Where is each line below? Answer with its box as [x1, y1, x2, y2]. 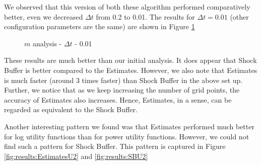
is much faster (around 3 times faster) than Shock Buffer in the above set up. [4, 74, 243, 85]
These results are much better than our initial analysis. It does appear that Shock [4, 55, 257, 65]
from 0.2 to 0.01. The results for [96, 11, 195, 22]
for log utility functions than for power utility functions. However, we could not [4, 131, 249, 141]
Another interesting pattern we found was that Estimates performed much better [4, 121, 254, 131]
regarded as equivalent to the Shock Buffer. [4, 104, 138, 115]
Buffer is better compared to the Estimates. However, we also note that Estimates [4, 64, 257, 75]
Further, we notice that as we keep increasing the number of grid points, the [4, 85, 240, 95]
